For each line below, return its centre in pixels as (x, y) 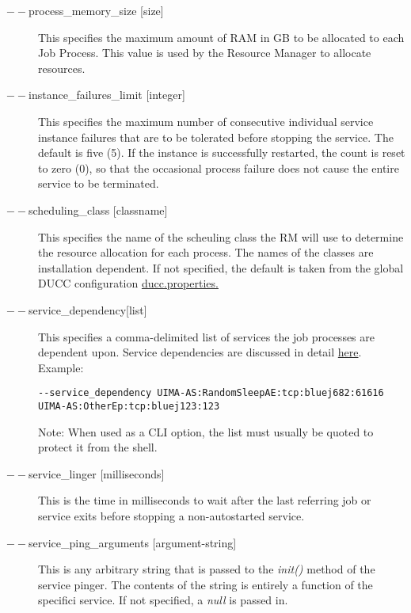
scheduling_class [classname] (98, 209)
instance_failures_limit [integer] (107, 95)
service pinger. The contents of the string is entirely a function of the (205, 584)
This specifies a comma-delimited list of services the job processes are (206, 336)
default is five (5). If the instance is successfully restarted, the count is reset (222, 152)
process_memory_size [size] (96, 10)
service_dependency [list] (88, 309)
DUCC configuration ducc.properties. (128, 283)
